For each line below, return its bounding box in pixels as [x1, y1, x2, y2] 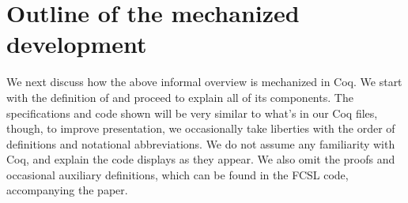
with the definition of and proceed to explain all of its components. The [6, 88, 353, 105]
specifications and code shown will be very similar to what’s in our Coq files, [6, 104, 378, 121]
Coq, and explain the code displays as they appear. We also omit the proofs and [6, 151, 395, 167]
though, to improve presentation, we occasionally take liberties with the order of [6, 120, 395, 137]
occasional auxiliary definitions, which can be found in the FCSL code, [6, 166, 349, 182]
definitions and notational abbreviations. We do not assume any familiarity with [6, 135, 395, 152]
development [6, 28, 147, 60]
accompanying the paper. [6, 182, 128, 198]
